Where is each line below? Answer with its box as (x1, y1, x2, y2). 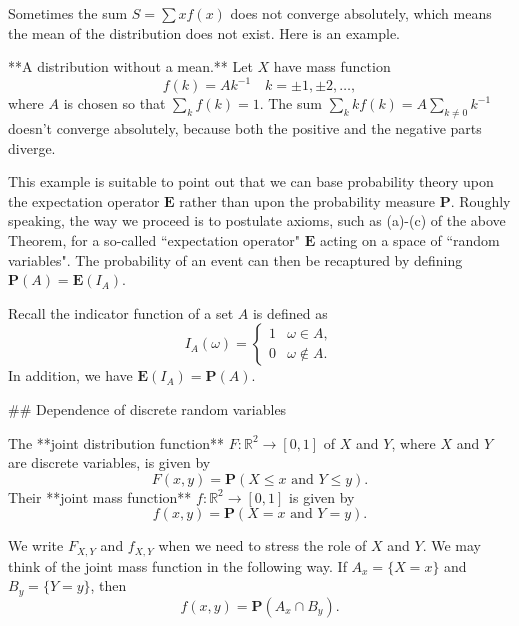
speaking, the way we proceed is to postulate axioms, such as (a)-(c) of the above (8, 210, 506, 231)
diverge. (8, 137, 56, 158)
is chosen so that (63, 93, 166, 114)
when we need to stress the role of (158, 535, 367, 556)
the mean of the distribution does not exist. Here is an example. (8, 22, 400, 43)
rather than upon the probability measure (179, 190, 436, 211)
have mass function (273, 56, 391, 77)
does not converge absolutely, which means (230, 3, 492, 23)
